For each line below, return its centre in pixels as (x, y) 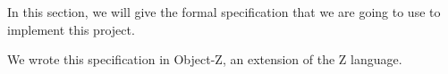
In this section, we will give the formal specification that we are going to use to (224, 12)
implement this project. (71, 29)
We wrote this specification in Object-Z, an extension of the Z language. (205, 59)
